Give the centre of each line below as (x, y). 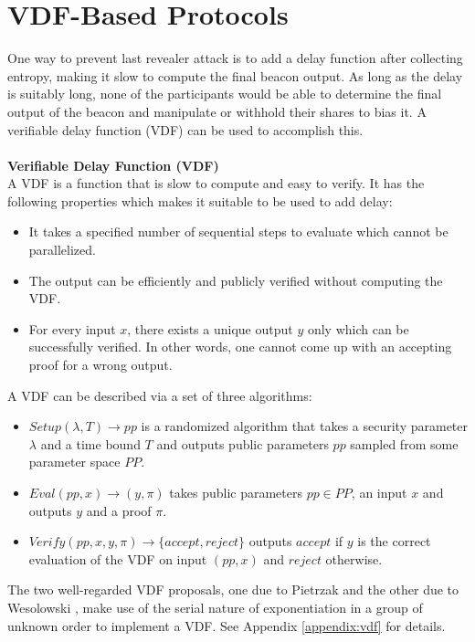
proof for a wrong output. (100, 365)
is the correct (394, 541)
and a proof (119, 510)
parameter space (74, 462)
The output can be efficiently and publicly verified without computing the (236, 280)
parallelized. (62, 250)
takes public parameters (236, 492)
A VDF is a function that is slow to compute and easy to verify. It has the (216, 183)
